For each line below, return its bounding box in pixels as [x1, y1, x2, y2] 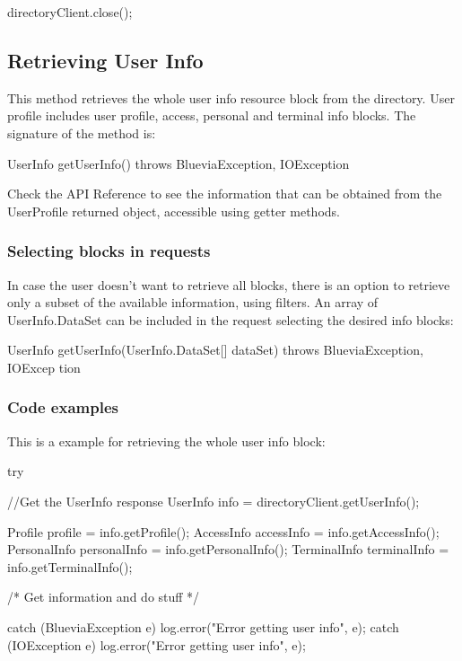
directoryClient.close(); [7, 3, 133, 21]
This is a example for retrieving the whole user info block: [7, 431, 326, 450]
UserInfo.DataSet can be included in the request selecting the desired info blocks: [7, 310, 454, 329]
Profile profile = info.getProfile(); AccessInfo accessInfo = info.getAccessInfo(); [7, 522, 440, 541]
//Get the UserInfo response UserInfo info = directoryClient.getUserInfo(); [7, 491, 420, 510]
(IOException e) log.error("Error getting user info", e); [7, 635, 306, 654]
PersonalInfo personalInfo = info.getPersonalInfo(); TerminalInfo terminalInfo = [7, 540, 449, 559]
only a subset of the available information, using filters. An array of [7, 293, 379, 312]
